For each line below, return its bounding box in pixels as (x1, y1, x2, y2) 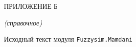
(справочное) (4, 17, 43, 27)
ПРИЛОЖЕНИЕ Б (4, 1, 58, 11)
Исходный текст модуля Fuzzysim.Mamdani (4, 34, 133, 44)
